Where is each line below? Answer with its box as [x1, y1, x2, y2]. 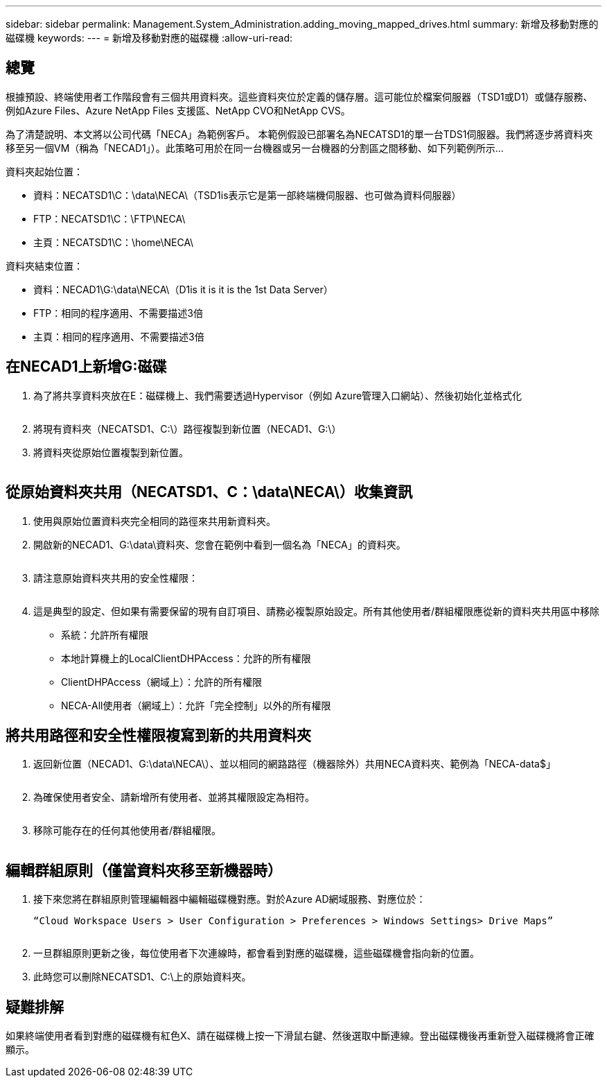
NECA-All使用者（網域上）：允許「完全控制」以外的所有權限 [61, 699, 331, 711]
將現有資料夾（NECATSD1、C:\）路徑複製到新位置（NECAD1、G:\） [33, 422, 342, 435]
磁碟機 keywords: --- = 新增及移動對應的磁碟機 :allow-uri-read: [6, 32, 293, 44]
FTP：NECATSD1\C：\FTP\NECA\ [33, 212, 186, 225]
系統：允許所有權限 [61, 628, 148, 641]
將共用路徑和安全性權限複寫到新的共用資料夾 [6, 726, 311, 744]
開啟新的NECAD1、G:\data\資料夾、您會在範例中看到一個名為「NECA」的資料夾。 [33, 538, 406, 551]
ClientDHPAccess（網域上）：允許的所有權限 [61, 675, 263, 688]
